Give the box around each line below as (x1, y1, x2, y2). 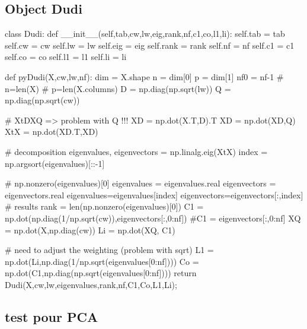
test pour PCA (5, 307, 98, 325)
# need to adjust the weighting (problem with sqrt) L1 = (5, 243, 214, 256)
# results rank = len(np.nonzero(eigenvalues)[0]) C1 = (5, 200, 204, 213)
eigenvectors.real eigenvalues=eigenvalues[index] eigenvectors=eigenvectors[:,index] (5, 188, 303, 201)
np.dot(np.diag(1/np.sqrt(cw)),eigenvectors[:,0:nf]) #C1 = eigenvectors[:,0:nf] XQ (5, 211, 301, 224)
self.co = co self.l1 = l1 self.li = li (5, 50, 127, 63)
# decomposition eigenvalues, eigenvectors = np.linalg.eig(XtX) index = (5, 145, 268, 157)
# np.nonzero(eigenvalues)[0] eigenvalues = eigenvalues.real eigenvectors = (5, 177, 276, 189)
